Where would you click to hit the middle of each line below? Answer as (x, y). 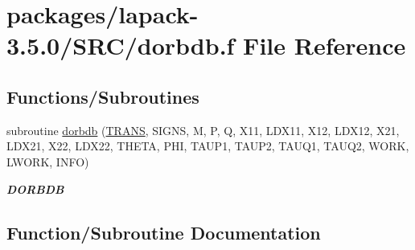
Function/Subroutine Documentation (164, 232)
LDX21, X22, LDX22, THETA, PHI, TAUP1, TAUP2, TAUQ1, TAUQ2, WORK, (208, 146)
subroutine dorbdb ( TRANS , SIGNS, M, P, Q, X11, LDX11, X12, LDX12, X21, (203, 130)
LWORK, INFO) (48, 161)
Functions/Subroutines (103, 96)
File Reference (325, 45)
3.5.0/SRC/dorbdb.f (121, 45)
